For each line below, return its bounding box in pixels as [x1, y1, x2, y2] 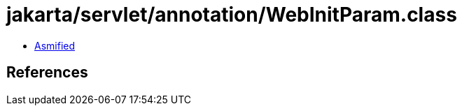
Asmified [34, 39, 76, 52]
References [6, 64, 88, 82]
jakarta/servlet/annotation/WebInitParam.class [6, 3, 457, 27]
